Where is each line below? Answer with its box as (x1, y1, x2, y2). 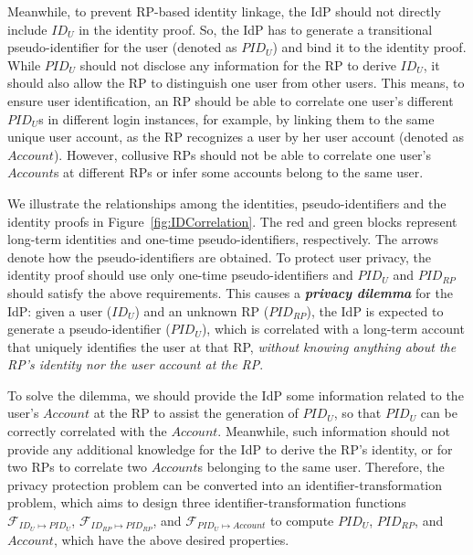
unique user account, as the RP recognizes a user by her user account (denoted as (7, 127, 464, 146)
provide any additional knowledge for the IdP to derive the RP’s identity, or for (7, 439, 453, 458)
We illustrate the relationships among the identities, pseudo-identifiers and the (7, 193, 447, 212)
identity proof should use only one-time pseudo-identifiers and (7, 265, 353, 284)
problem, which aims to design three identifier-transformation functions (7, 493, 406, 512)
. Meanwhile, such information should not (217, 422, 450, 441)
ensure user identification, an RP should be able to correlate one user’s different (7, 91, 454, 110)
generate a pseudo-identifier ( (7, 319, 171, 338)
